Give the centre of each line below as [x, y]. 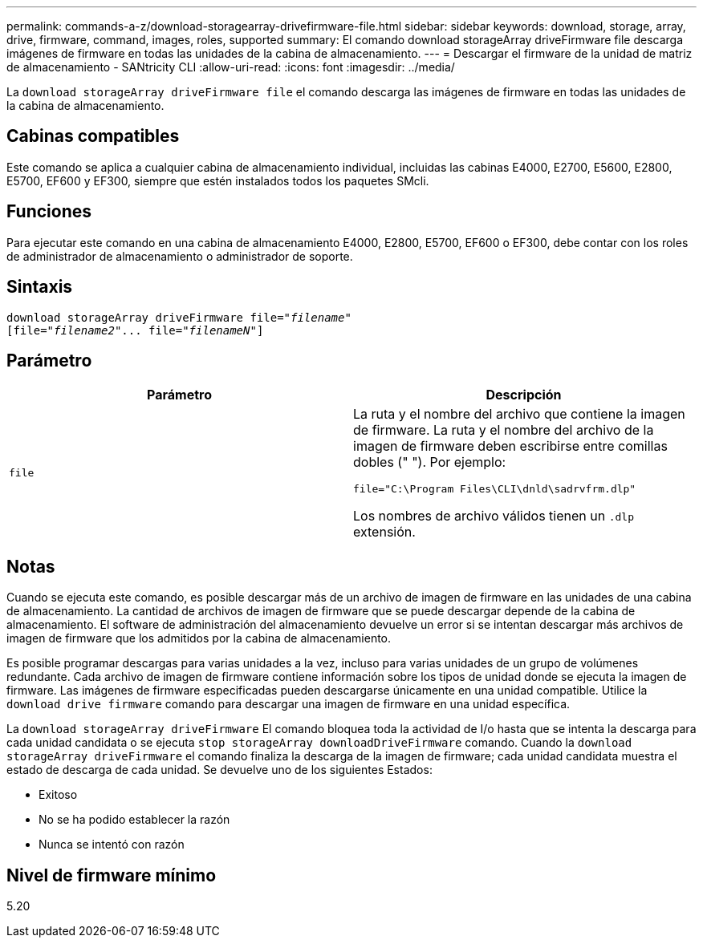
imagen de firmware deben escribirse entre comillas [510, 446]
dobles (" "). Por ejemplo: [430, 462]
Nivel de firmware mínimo [112, 875]
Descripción [524, 395]
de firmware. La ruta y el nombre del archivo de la [504, 430]
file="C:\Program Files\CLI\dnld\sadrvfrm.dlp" [495, 489]
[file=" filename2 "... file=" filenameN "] [135, 330]
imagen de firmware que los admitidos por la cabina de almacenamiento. [199, 638]
